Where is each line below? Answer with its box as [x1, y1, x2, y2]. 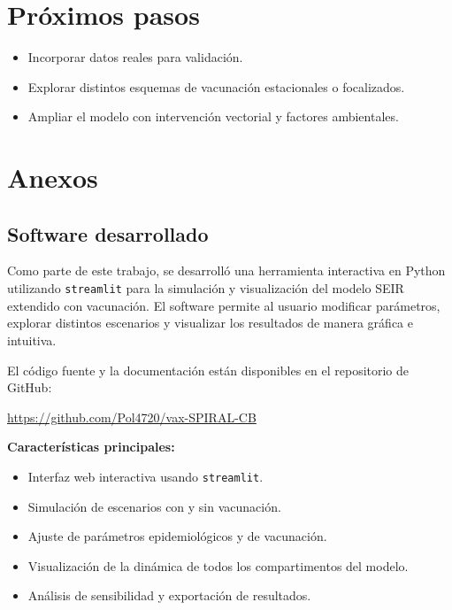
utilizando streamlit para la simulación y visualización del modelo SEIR [7, 279, 404, 297]
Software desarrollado [7, 220, 209, 247]
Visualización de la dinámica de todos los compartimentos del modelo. [27, 556, 409, 575]
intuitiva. [7, 330, 57, 349]
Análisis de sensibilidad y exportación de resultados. [27, 586, 311, 605]
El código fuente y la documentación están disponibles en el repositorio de [7, 360, 410, 379]
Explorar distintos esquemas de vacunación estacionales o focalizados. [27, 77, 405, 96]
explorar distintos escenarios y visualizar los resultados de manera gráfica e [7, 313, 413, 332]
